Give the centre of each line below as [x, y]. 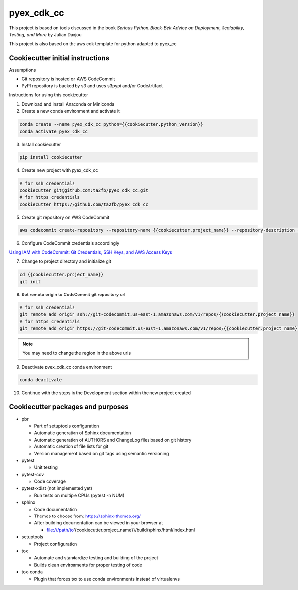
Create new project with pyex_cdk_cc [60, 170]
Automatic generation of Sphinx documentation [82, 433]
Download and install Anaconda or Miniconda [68, 104]
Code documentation [56, 509]
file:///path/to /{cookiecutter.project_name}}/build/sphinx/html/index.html [121, 530]
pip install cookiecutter [51, 157]
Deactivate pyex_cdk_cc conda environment [67, 367]
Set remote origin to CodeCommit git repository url [74, 294]
